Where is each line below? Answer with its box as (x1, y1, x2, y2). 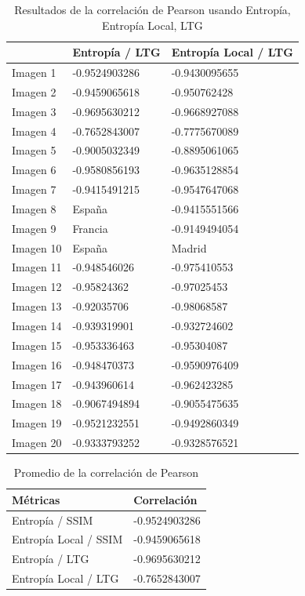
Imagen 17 (12, 376, 62, 392)
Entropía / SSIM (12, 511, 93, 528)
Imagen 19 (12, 415, 62, 431)
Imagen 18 (12, 395, 62, 412)
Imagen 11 (12, 259, 62, 275)
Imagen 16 (12, 356, 62, 372)
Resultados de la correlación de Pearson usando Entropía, (14, 2, 291, 17)
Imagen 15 (12, 336, 62, 353)
